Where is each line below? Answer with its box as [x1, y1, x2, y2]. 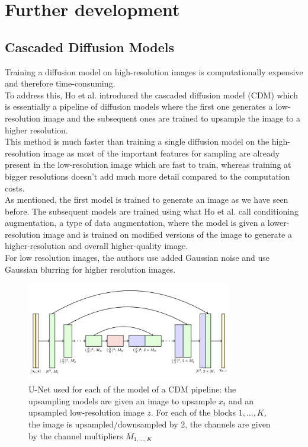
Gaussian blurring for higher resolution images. [5, 263, 176, 275]
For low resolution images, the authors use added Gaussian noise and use [5, 251, 270, 264]
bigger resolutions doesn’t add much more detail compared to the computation [5, 170, 290, 182]
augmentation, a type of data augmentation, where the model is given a [5, 216, 265, 229]
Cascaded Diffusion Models [5, 37, 175, 56]
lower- [267, 216, 290, 229]
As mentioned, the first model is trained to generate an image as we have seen [5, 193, 288, 206]
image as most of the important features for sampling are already [43, 146, 280, 159]
